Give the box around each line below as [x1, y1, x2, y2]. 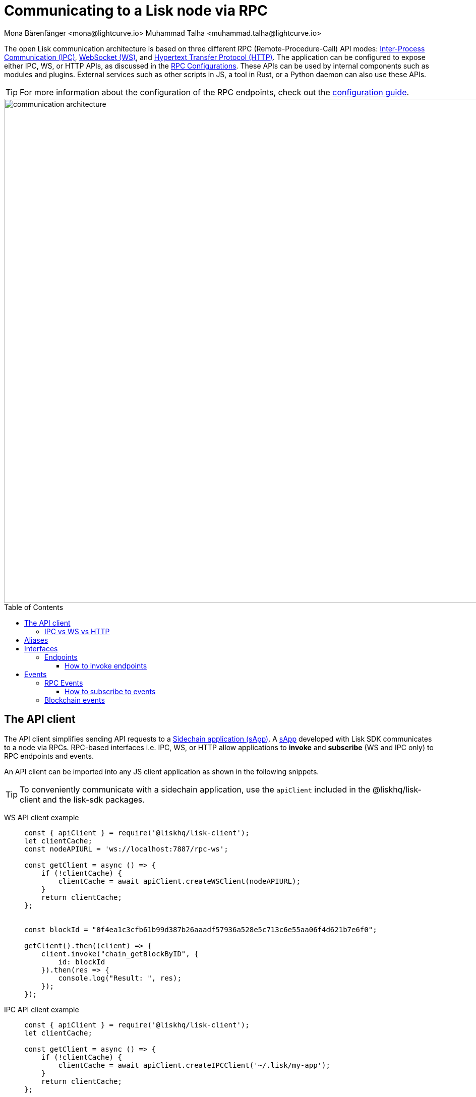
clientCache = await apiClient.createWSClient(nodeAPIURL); [58, 877, 301, 885]
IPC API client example [4, 1005, 79, 1014]
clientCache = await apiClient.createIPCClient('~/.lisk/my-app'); [58, 1061, 330, 1069]
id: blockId [58, 957, 105, 966]
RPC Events [44, 678, 83, 687]
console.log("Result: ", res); [58, 973, 182, 982]
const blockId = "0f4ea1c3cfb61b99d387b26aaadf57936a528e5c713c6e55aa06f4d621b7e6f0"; [24, 925, 377, 934]
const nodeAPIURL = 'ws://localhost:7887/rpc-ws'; [24, 844, 228, 853]
